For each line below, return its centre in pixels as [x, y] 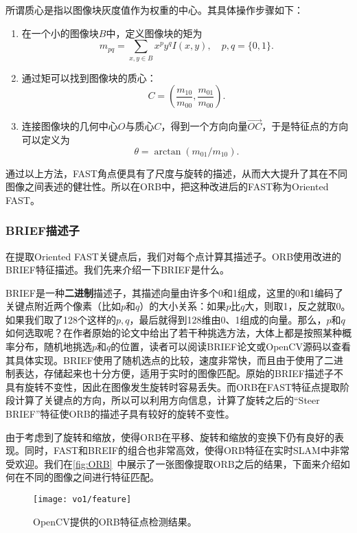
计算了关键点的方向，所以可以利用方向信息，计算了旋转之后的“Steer [167, 400]
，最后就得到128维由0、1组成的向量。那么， [228, 319]
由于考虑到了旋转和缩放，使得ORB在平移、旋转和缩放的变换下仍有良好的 [170, 436]
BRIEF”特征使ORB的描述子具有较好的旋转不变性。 [120, 414]
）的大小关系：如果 [183, 306]
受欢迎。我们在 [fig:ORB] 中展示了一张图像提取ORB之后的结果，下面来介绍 [173, 463]
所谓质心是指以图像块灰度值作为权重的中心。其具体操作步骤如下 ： [154, 10]
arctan [168, 151]
